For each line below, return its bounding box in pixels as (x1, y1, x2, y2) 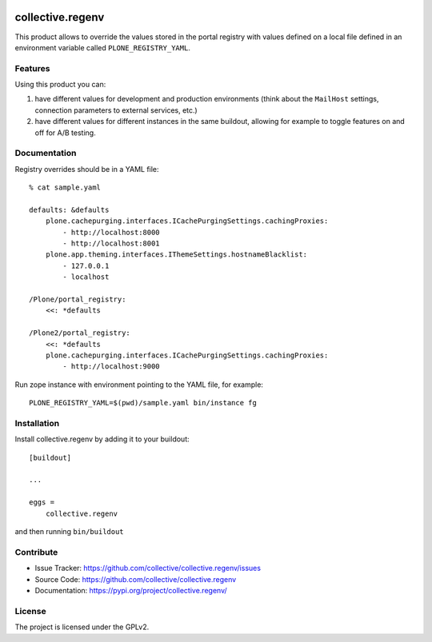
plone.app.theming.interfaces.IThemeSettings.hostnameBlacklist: (45, 250, 308, 259)
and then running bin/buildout (14, 527, 124, 536)
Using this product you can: (14, 80, 106, 90)
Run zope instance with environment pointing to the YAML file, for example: (14, 380, 264, 389)
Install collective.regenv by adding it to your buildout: (14, 434, 190, 444)
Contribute (14, 546, 58, 557)
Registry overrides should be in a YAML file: (14, 164, 159, 173)
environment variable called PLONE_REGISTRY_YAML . (14, 42, 191, 52)
